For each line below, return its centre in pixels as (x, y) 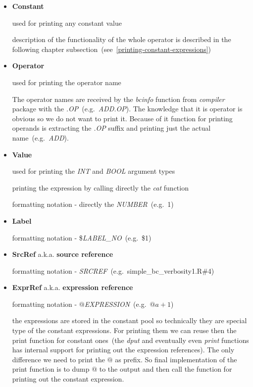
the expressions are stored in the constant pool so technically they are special (129, 320)
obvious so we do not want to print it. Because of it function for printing (122, 118)
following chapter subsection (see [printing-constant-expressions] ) (112, 49)
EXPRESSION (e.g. (115, 304)
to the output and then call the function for (166, 369)
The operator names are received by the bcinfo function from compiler (118, 99)
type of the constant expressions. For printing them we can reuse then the (124, 330)
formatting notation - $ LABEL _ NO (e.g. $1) (82, 237)
